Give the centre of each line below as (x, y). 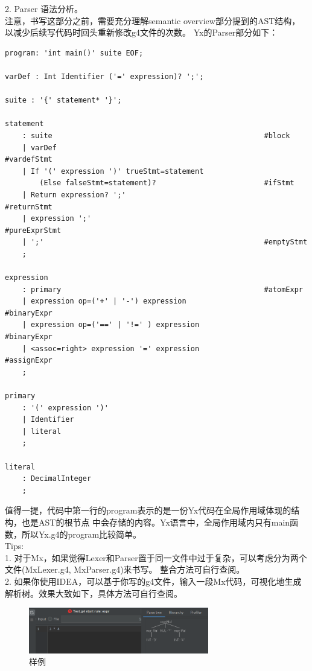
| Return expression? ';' (74, 195)
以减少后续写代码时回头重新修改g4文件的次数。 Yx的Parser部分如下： (142, 32)
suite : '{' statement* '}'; (63, 100)
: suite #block (156, 135)
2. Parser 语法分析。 (44, 8)
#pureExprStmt (33, 230)
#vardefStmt (29, 160)
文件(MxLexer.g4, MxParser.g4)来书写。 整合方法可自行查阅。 (125, 569)
